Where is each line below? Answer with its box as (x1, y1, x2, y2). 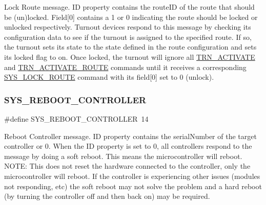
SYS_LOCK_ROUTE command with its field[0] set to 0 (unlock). (4, 72, 214, 82)
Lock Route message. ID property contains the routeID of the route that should (4, 2, 255, 12)
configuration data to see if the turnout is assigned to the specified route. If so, (4, 31, 252, 42)
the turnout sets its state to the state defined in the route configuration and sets (4, 41, 257, 52)
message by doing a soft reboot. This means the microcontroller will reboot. (4, 150, 242, 161)
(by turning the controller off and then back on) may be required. (4, 191, 210, 201)
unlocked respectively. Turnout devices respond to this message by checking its (4, 21, 251, 32)
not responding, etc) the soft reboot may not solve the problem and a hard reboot (4, 180, 262, 191)
